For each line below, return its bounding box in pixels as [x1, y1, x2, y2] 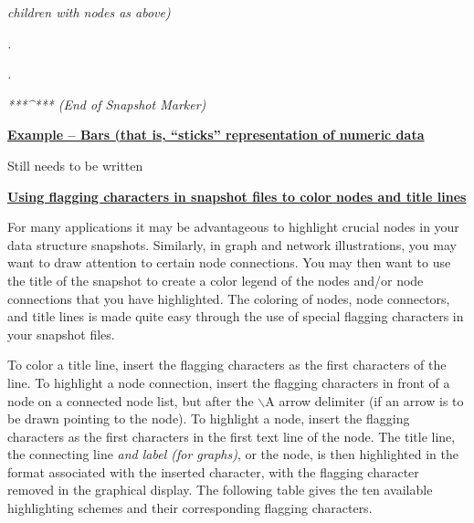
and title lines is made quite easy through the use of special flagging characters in [7, 307, 464, 326]
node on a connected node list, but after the [7, 391, 254, 410]
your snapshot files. [7, 324, 115, 343]
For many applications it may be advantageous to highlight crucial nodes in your [7, 217, 459, 236]
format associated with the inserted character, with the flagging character [7, 462, 419, 481]
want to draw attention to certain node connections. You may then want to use [7, 253, 451, 272]
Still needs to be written [7, 155, 143, 174]
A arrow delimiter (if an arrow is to [265, 391, 464, 410]
